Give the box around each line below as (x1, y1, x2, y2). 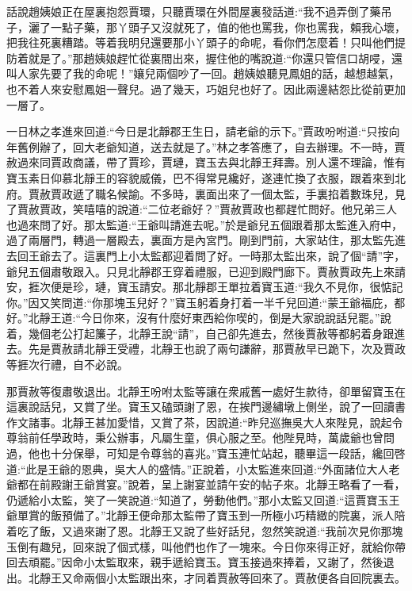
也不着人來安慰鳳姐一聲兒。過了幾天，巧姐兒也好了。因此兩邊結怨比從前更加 (6, 80, 406, 97)
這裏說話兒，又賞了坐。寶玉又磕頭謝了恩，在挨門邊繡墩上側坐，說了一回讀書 (6, 398, 406, 415)
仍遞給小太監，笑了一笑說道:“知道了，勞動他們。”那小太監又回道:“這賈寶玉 (6, 491, 389, 508)
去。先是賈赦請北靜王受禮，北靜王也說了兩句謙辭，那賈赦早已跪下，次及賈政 (6, 340, 406, 357)
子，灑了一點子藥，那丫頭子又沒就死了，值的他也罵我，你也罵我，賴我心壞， (6, 18, 406, 35)
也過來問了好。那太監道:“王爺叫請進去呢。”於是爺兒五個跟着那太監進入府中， (6, 216, 403, 232)
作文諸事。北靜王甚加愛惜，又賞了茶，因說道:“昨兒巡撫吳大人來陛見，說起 (6, 413, 392, 430)
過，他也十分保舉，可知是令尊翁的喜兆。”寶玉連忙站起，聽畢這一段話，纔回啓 (6, 445, 406, 462)
